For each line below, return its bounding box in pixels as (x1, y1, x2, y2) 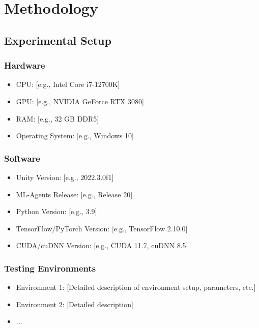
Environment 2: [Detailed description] (16, 299, 133, 309)
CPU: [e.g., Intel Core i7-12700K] (16, 79, 120, 90)
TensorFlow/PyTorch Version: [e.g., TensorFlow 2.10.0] (16, 223, 188, 233)
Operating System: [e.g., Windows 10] (16, 130, 134, 141)
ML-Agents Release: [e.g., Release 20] (16, 189, 133, 199)
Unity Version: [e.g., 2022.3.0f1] (16, 171, 114, 182)
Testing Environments (4, 261, 96, 274)
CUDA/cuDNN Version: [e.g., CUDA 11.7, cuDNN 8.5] (16, 240, 188, 251)
